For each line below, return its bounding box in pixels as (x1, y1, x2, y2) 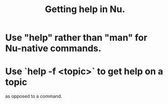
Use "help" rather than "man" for (5, 32, 148, 43)
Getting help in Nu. (45, 4, 125, 15)
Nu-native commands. (5, 43, 102, 54)
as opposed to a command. (5, 93, 62, 99)
